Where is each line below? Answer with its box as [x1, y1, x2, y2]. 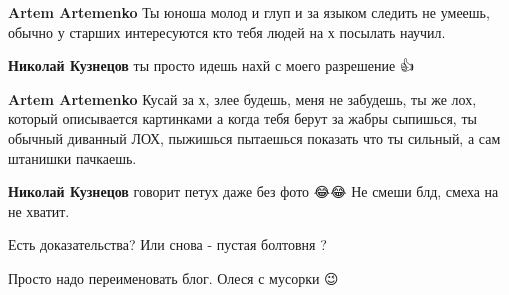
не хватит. [8, 200, 70, 221]
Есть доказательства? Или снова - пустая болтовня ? [8, 234, 327, 255]
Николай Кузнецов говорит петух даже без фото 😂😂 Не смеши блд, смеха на [8, 181, 499, 202]
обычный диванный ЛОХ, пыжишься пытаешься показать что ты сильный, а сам [8, 127, 501, 148]
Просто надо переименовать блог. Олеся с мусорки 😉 [8, 267, 339, 288]
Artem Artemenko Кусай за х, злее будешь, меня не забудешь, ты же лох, [8, 88, 477, 109]
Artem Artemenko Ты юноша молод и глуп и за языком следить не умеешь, [8, 2, 490, 22]
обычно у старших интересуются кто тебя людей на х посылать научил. [8, 21, 446, 42]
